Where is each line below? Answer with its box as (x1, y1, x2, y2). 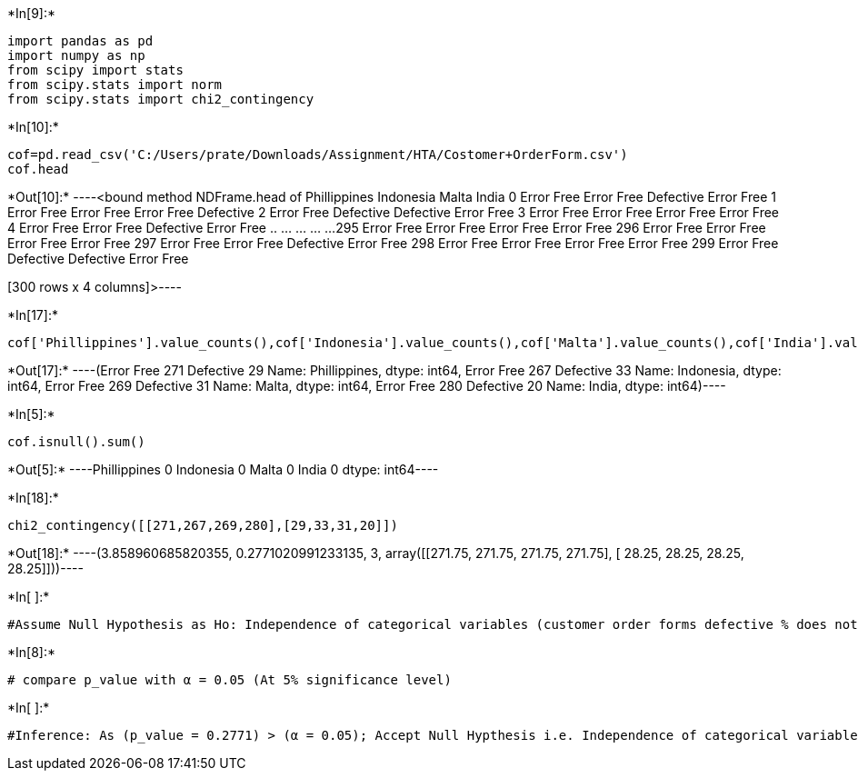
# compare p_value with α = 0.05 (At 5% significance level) (7, 673, 452, 687)
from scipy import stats (7, 63, 184, 77)
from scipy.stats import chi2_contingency (7, 92, 314, 106)
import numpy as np (7, 48, 145, 63)
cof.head (7, 162, 69, 176)
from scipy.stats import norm (7, 77, 223, 92)
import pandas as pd (7, 34, 154, 48)
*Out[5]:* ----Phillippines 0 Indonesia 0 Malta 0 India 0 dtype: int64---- (7, 462, 439, 477)
